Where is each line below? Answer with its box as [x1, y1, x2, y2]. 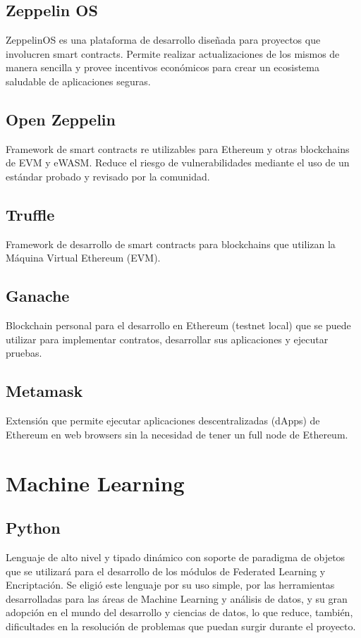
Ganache [6, 285, 70, 307]
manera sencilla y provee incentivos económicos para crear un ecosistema [6, 60, 320, 75]
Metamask [6, 380, 83, 402]
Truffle [6, 203, 55, 225]
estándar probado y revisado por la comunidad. [6, 168, 210, 183]
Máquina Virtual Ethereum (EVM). [6, 250, 161, 265]
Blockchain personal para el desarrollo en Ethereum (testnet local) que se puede [6, 318, 351, 333]
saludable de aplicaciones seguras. [6, 73, 151, 88]
